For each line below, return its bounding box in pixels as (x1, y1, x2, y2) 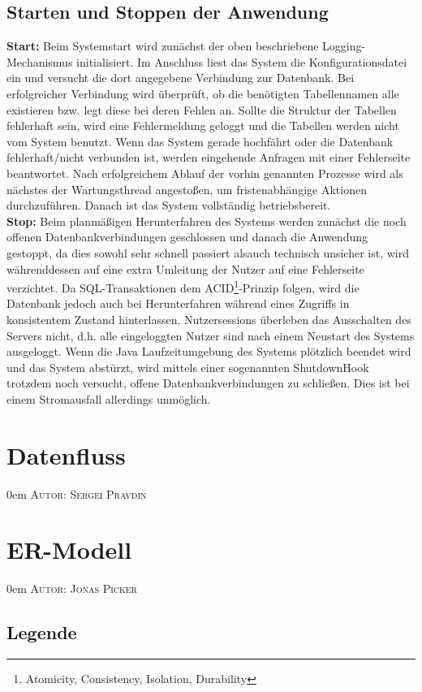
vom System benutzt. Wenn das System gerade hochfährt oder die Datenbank (6, 132, 394, 149)
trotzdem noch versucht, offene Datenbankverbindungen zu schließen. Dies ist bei (6, 374, 410, 391)
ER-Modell (6, 533, 132, 566)
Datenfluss (6, 438, 126, 471)
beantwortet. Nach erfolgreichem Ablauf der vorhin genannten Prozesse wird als (6, 164, 403, 181)
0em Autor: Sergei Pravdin (6, 485, 147, 502)
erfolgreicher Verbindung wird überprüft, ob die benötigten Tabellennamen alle (6, 84, 399, 102)
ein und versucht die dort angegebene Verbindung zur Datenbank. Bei (6, 69, 355, 86)
